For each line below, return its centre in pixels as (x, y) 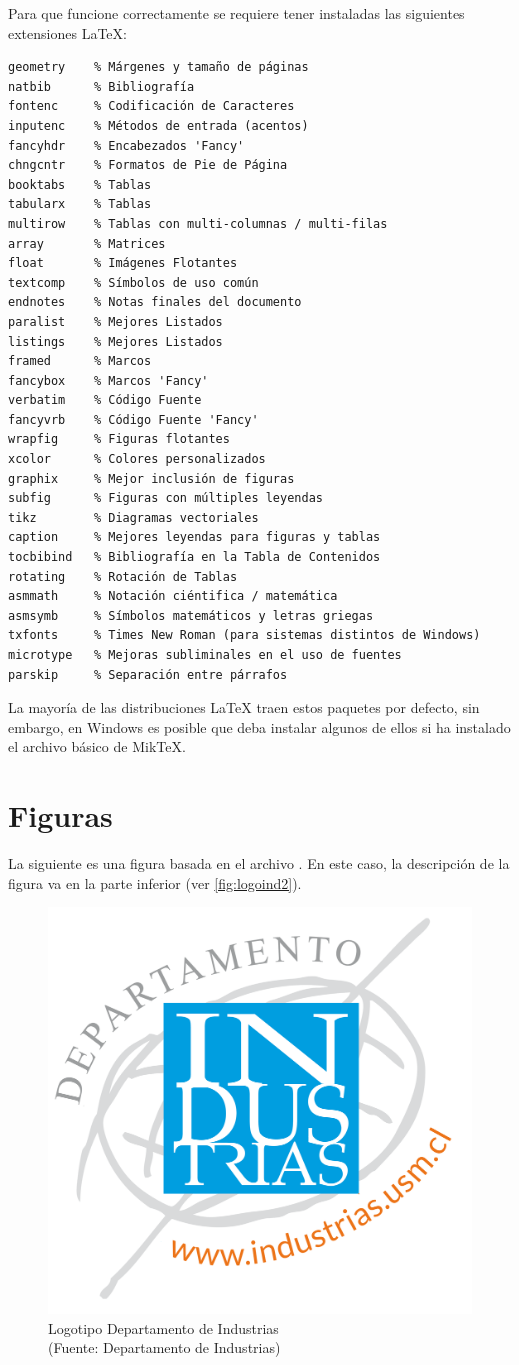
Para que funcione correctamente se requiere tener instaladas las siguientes (236, 13)
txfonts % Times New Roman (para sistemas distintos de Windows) (244, 635)
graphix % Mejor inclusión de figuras (151, 478)
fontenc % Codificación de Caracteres (151, 106)
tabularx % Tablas (80, 204)
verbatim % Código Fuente (105, 400)
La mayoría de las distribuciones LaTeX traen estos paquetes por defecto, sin (244, 707)
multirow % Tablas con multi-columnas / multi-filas (198, 223)
